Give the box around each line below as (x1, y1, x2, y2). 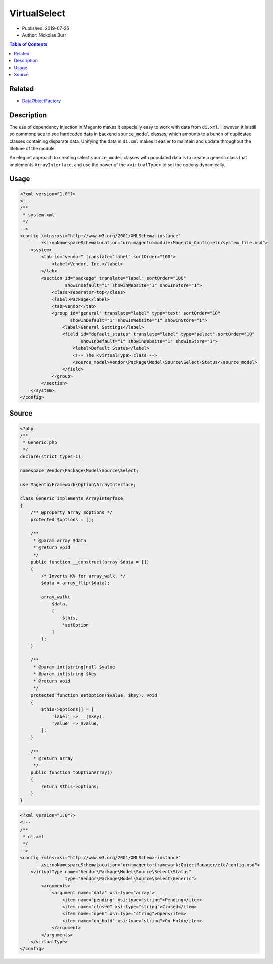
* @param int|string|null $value (33, 664, 115, 670)
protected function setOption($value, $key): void (30, 693, 157, 698)
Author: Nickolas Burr (22, 32, 66, 38)
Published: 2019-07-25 (22, 25, 70, 31)
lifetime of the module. (9, 145, 56, 151)
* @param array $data (33, 537, 86, 543)
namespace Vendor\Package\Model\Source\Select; (20, 467, 139, 473)
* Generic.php (23, 440, 57, 445)
